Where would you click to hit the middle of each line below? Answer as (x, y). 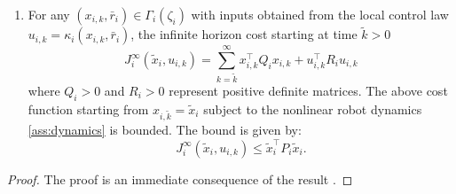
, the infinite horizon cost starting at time (244, 34)
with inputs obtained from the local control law (320, 14)
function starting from (88, 109)
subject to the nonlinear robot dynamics (313, 109)
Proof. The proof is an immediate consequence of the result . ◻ (180, 178)
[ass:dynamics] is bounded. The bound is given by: (165, 130)
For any (49, 14)
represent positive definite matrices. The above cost (308, 90)
